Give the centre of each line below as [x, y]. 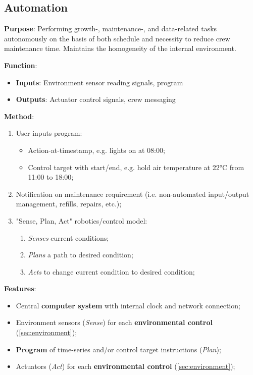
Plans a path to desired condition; [81, 255]
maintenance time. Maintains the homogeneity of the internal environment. [120, 48]
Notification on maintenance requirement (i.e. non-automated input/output [133, 194]
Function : [21, 65]
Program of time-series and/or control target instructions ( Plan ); [118, 349]
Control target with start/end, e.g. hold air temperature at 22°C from [136, 167]
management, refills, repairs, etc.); [69, 204]
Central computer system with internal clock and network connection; [128, 305]
